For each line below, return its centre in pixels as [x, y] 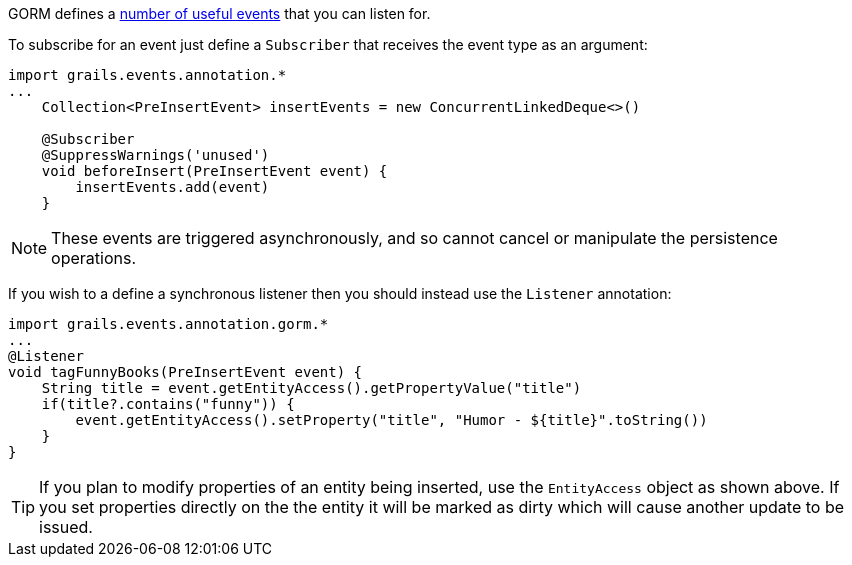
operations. [93, 258]
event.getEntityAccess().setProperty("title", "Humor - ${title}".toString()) [391, 420]
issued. [66, 527]
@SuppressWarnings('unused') [155, 155]
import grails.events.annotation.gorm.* [168, 324]
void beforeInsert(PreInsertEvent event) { [214, 171]
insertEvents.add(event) [172, 187]
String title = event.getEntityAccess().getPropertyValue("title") [311, 388]
